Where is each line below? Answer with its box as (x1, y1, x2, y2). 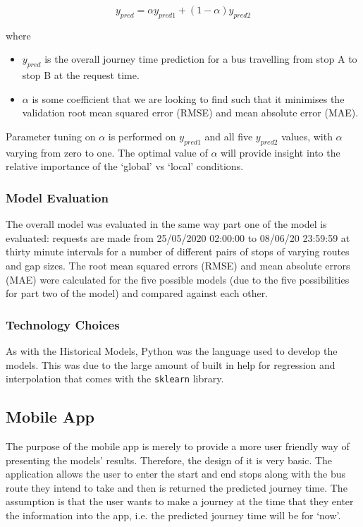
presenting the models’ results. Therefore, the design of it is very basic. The (6, 452, 333, 467)
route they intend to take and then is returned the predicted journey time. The (6, 480, 347, 495)
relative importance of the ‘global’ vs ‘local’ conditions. (6, 159, 244, 174)
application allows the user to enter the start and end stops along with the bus (6, 466, 346, 481)
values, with (281, 128, 333, 143)
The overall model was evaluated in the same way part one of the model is (6, 217, 327, 231)
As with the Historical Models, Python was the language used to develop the (6, 343, 338, 358)
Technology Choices (6, 315, 120, 333)
